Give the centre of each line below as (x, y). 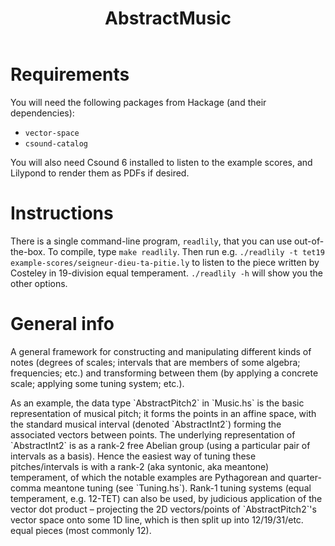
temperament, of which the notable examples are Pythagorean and (148, 477)
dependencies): (42, 113)
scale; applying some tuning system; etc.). (97, 383)
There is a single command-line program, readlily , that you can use (151, 241)
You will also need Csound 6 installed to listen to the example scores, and (161, 162)
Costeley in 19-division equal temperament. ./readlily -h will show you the (166, 273)
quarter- (304, 477)
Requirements (70, 74)
